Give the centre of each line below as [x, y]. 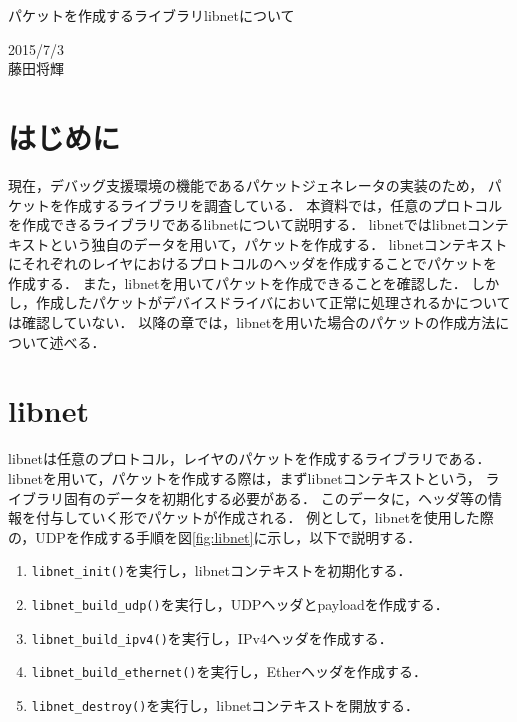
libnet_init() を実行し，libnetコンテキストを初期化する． [221, 570]
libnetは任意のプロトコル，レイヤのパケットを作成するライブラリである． [249, 458]
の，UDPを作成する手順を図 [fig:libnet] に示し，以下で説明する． [215, 536]
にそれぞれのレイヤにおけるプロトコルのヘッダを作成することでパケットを [252, 263]
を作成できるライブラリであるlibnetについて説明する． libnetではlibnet [237, 224]
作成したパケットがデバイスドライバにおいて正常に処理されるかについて [273, 302]
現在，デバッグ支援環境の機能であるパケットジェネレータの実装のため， [246, 184]
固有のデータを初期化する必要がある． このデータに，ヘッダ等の [275, 497]
